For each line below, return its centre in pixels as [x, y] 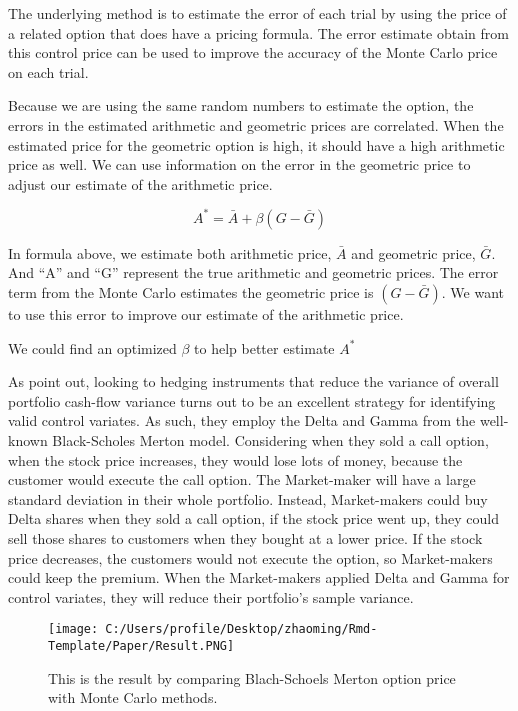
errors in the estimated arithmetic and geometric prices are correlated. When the [256, 124]
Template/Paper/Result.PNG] [141, 646]
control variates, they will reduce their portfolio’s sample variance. [211, 596]
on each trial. [48, 71]
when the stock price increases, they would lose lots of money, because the [235, 459]
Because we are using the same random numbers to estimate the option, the [241, 105]
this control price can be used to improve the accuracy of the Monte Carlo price [253, 52]
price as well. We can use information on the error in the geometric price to [239, 164]
